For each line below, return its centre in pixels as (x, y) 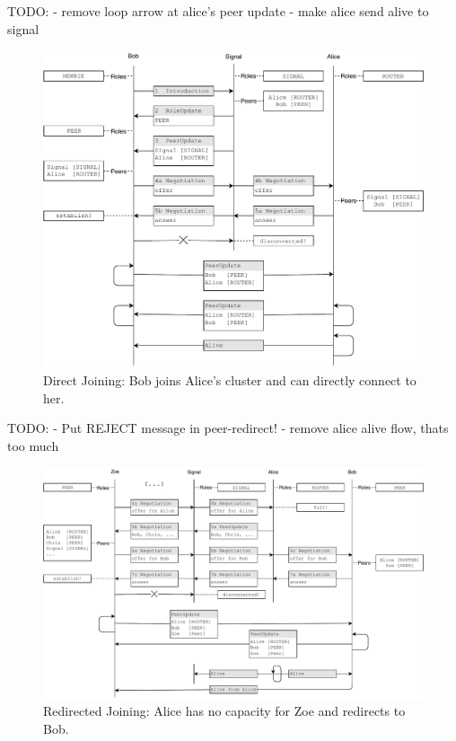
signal (23, 28)
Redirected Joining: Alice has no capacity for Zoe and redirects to (224, 711)
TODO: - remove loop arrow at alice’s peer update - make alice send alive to (218, 11)
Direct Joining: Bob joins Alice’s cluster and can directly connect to (230, 379)
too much (33, 445)
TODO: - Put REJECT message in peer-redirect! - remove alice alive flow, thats (228, 428)
